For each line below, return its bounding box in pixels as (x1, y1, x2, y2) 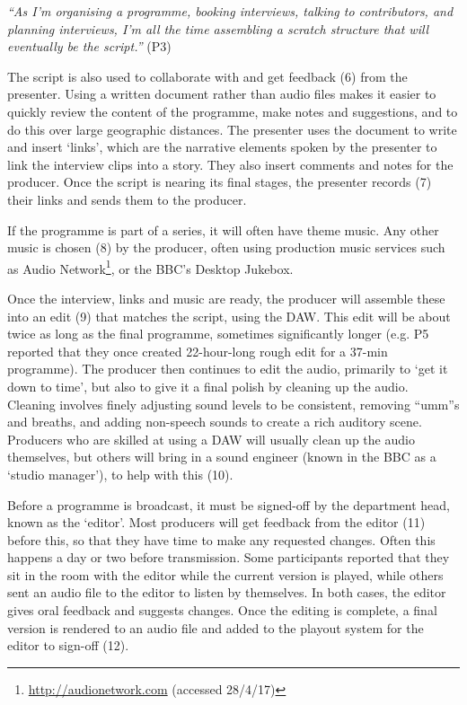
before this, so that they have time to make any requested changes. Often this (7, 530, 436, 549)
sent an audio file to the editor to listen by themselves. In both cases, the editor (7, 583, 446, 602)
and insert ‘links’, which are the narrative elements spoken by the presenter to (7, 137, 437, 156)
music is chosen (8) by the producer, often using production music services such (7, 238, 445, 257)
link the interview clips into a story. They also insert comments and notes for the (7, 154, 454, 173)
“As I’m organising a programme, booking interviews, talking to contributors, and (7, 2, 454, 20)
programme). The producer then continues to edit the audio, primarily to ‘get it (7, 359, 448, 378)
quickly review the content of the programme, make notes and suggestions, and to (7, 101, 458, 120)
